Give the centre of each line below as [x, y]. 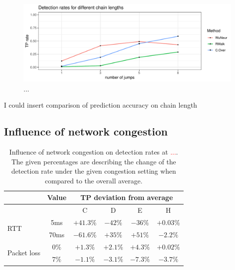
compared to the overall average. [94, 180]
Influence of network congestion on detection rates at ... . [94, 151]
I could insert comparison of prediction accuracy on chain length [101, 105]
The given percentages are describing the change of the [94, 161]
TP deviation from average [127, 197]
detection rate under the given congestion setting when [94, 171]
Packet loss [24, 253]
